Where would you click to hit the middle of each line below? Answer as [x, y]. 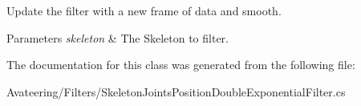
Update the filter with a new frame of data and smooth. [144, 10]
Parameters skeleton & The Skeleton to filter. [118, 37]
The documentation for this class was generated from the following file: [181, 65]
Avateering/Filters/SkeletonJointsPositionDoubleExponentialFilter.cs [176, 91]
